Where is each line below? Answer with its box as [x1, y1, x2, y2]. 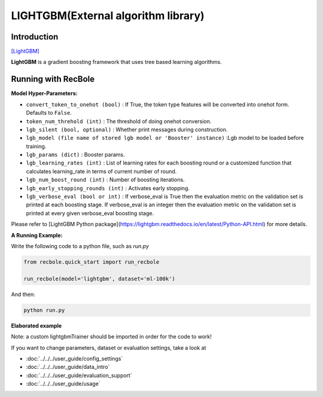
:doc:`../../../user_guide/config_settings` [26, 355, 123, 362]
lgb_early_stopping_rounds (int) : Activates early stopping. [26, 184, 190, 191]
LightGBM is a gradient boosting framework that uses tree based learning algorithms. [11, 59, 222, 66]
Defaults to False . [26, 109, 72, 117]
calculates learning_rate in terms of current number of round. [26, 167, 177, 175]
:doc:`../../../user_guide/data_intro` [26, 364, 110, 371]
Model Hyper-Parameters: [11, 90, 78, 97]
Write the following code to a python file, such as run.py [11, 243, 150, 249]
